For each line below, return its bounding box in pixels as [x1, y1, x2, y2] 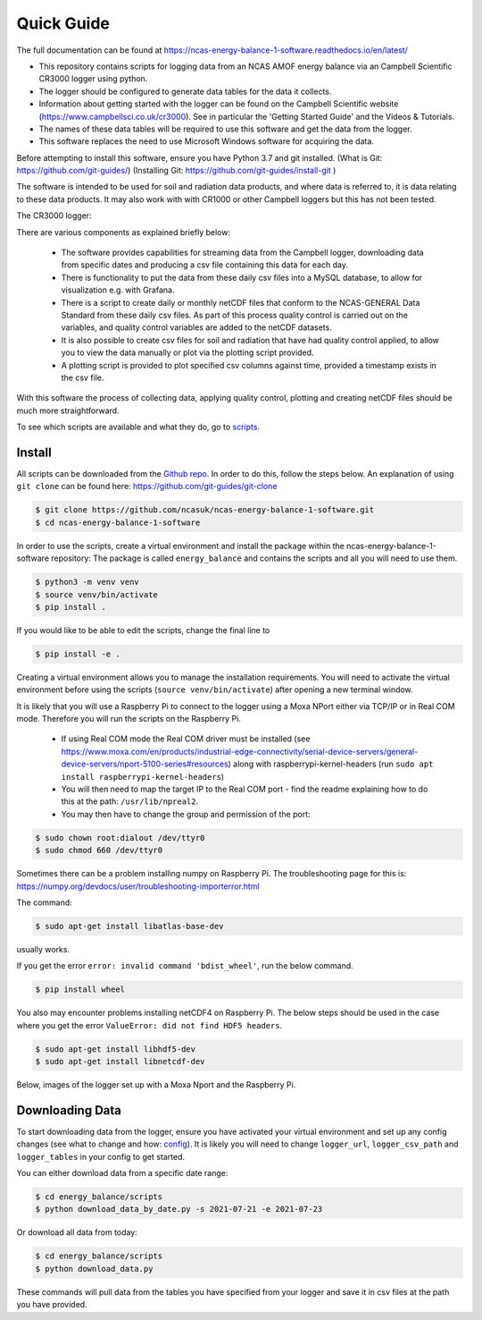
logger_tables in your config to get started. [16, 1151, 185, 1162]
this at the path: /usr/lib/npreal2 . [61, 796, 199, 807]
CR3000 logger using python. [38, 73, 148, 84]
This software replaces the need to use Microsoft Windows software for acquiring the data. [38, 136, 375, 147]
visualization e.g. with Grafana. [61, 284, 175, 295]
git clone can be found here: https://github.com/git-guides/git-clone [16, 481, 278, 492]
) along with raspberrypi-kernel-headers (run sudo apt [228, 758, 434, 769]
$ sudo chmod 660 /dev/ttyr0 [35, 845, 163, 856]
